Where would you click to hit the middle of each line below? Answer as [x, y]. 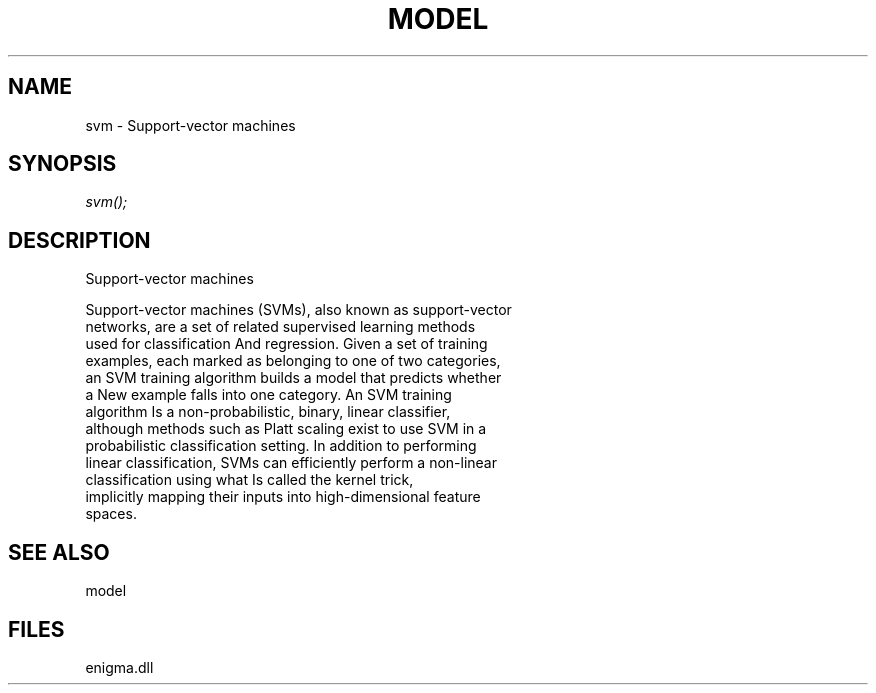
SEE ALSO [59, 552]
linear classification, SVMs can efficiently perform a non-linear [291, 463]
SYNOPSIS [62, 164]
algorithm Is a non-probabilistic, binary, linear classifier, [268, 412]
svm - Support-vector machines [190, 125]
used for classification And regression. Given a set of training [286, 344]
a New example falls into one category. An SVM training [268, 395]
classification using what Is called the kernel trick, [249, 480]
